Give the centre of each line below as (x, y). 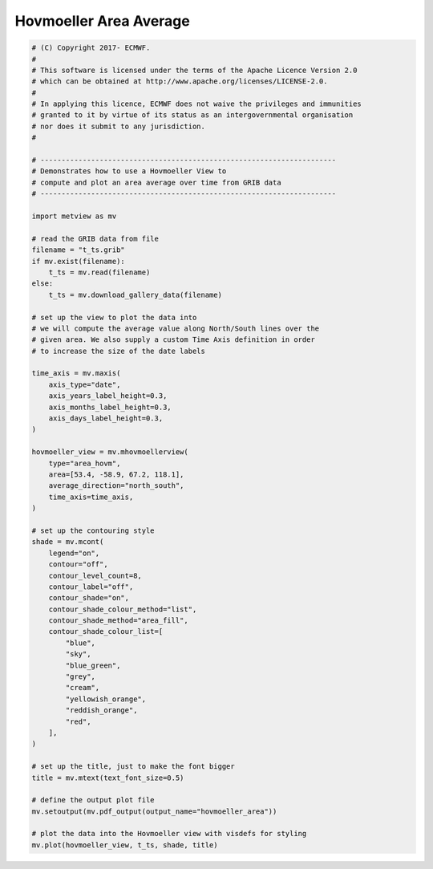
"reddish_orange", (101, 711)
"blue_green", (93, 665)
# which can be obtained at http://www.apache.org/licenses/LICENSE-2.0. (180, 81)
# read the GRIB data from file (95, 238)
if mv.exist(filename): (79, 261)
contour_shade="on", (89, 598)
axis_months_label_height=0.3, (110, 407)
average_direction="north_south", (116, 486)
